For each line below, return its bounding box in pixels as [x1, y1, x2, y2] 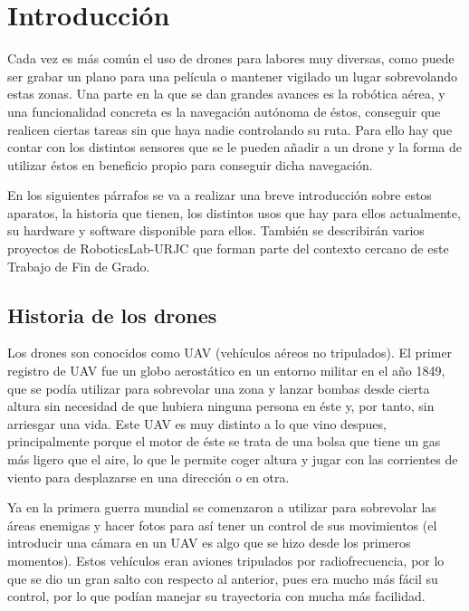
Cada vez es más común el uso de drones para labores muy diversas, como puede [7, 49, 455, 68]
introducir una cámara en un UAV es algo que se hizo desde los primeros [7, 533, 411, 552]
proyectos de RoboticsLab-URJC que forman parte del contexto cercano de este [7, 239, 449, 258]
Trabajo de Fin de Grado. [7, 256, 150, 275]
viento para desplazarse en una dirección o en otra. [7, 467, 290, 486]
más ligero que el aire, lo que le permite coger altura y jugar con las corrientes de [7, 450, 458, 469]
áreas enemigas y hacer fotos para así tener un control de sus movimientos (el [7, 515, 437, 534]
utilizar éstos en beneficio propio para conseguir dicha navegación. [7, 155, 373, 174]
